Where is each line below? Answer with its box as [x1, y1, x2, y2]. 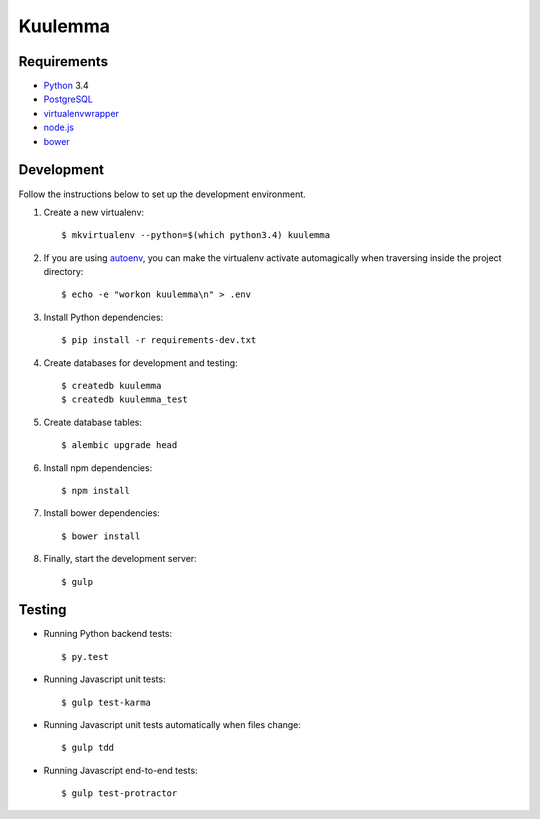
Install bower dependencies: [43, 507, 160, 519]
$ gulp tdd [61, 742, 115, 754]
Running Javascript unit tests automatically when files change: [43, 719, 302, 731]
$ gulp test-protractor [61, 788, 178, 799]
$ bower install [61, 530, 141, 542]
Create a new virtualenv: [43, 206, 145, 218]
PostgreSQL [43, 93, 94, 105]
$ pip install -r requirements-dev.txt [61, 335, 257, 346]
